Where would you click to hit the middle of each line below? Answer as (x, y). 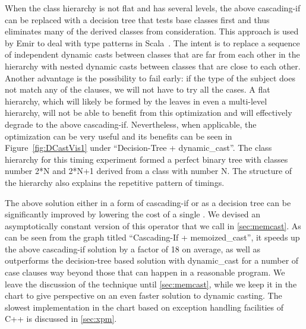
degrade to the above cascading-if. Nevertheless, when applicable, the (131, 124)
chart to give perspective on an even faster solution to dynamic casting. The (143, 295)
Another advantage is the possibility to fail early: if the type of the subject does (150, 77)
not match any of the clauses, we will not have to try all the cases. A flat (138, 89)
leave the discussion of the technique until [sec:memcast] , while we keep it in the (151, 284)
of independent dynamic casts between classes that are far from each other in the (152, 54)
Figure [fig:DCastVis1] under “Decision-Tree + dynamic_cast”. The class (138, 148)
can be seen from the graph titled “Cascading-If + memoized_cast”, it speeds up (152, 237)
